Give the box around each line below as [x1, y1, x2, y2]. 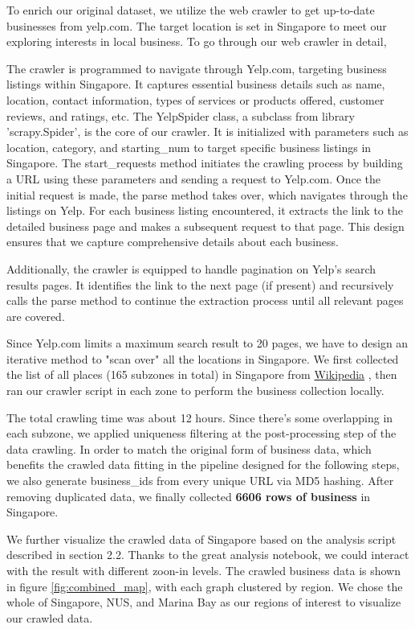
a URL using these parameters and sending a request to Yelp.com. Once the [6, 170, 380, 187]
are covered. [6, 307, 65, 324]
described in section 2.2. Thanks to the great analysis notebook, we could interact [6, 546, 409, 563]
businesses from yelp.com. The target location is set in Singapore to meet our [6, 17, 387, 34]
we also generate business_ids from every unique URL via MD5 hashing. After [6, 472, 394, 489]
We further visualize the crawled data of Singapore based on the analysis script [6, 530, 397, 547]
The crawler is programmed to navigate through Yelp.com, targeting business [6, 60, 387, 76]
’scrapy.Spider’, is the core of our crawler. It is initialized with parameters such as [6, 123, 409, 140]
